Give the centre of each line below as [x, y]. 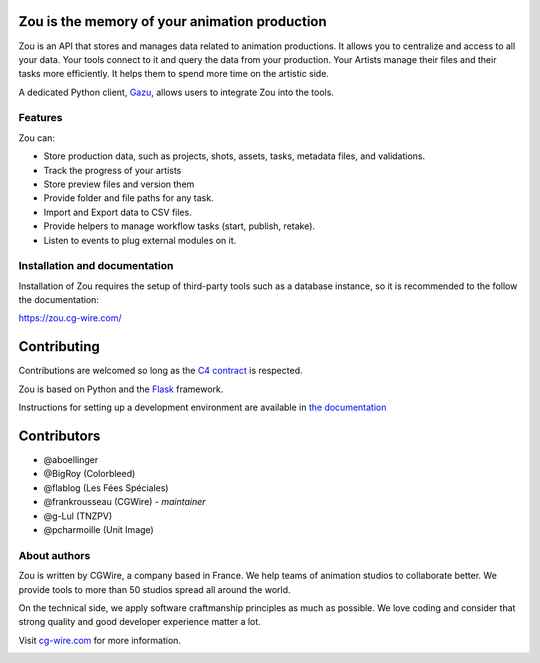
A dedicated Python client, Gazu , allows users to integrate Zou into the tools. [176, 92]
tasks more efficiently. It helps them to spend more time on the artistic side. [174, 74]
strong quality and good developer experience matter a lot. [140, 622]
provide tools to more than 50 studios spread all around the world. [154, 589]
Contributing [59, 346]
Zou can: [36, 137]
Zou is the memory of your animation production [172, 21]
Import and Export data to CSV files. [117, 212]
